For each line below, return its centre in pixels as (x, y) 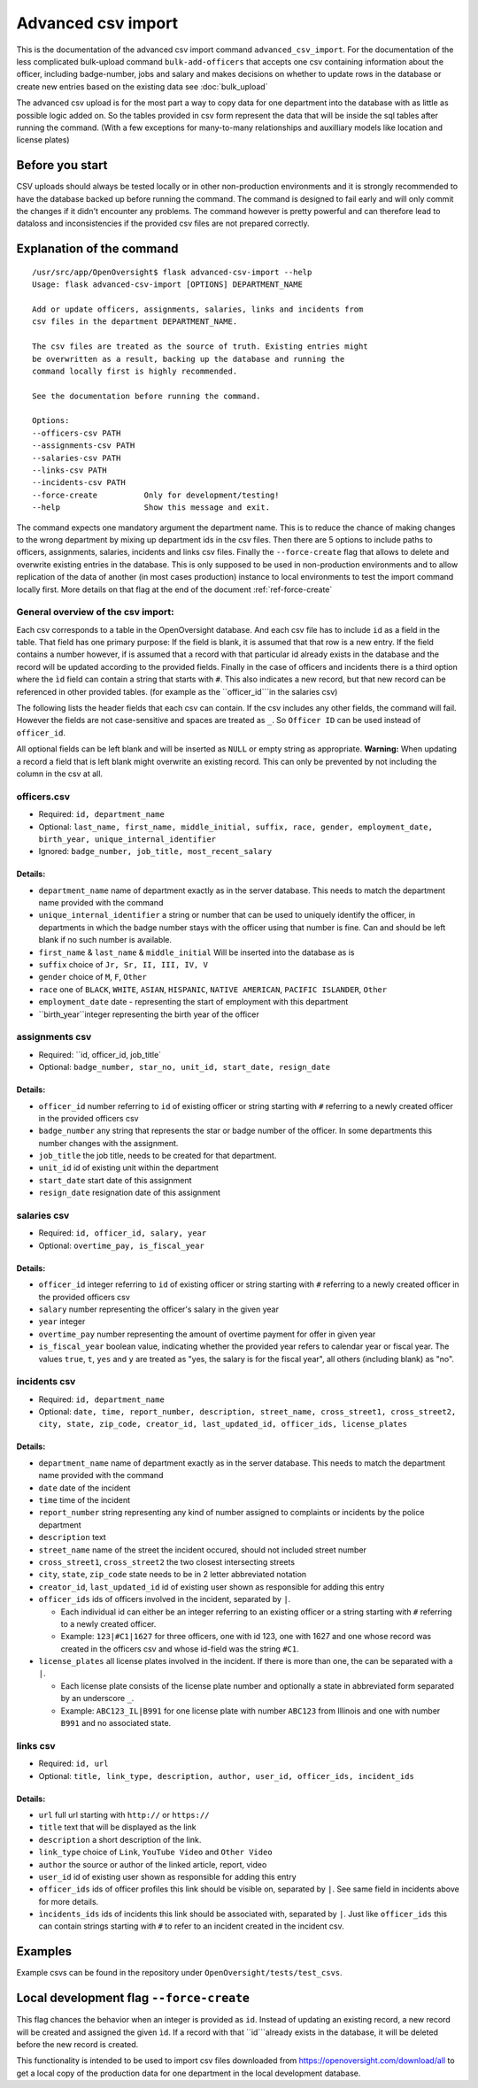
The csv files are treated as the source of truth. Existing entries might (200, 347)
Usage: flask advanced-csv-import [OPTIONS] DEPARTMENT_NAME (167, 285)
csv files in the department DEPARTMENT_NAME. (135, 322)
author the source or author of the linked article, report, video (153, 1864)
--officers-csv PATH (77, 433)
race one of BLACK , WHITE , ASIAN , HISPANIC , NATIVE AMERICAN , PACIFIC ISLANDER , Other (213, 989)
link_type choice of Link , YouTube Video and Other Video (156, 1852)
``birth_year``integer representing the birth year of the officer (149, 1014)
